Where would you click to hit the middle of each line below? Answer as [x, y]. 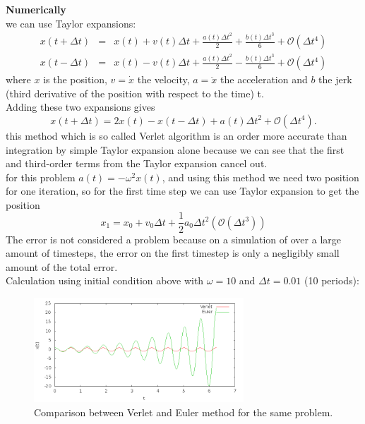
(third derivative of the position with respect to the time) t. [135, 93]
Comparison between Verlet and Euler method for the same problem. [184, 412]
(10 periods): [332, 280]
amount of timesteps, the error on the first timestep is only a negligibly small [173, 253]
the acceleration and [264, 79]
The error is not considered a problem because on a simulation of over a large [173, 239]
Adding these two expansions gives [80, 107]
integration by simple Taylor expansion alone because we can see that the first [175, 149]
